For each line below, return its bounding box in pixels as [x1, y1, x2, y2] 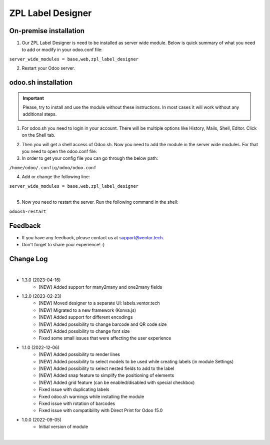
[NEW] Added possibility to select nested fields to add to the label [38, 365, 174, 371]
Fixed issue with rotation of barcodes [38, 400, 115, 406]
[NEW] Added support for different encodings [38, 314, 133, 320]
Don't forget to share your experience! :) [21, 242, 105, 248]
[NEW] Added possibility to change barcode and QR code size [38, 321, 167, 327]
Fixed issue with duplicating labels [38, 386, 109, 392]
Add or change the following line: [21, 174, 90, 180]
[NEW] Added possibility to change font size [38, 328, 130, 334]
